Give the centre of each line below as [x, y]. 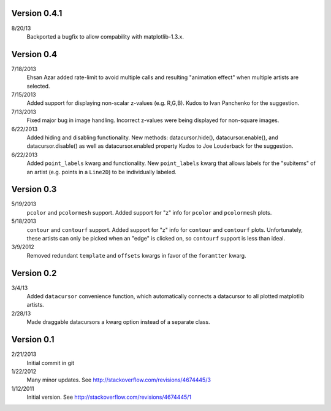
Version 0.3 [34, 189]
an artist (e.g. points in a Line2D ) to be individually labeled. [102, 172]
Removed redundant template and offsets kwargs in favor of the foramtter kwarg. [136, 255]
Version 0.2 [34, 273]
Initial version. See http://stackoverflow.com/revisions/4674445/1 [109, 397]
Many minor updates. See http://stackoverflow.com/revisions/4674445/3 [119, 380]
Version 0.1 [33, 340]
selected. [38, 86]
